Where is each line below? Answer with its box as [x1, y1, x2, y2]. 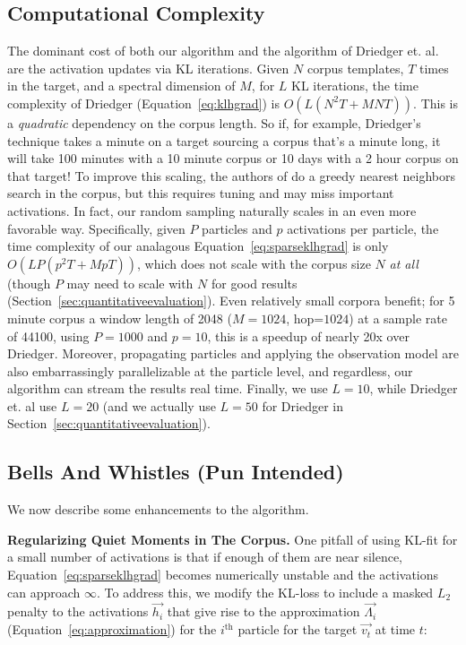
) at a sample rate [349, 308, 447, 327]
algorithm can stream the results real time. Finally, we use [7, 379, 328, 398]
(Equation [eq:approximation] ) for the [7, 620, 217, 639]
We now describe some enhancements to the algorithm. [7, 500, 309, 519]
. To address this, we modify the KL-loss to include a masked [97, 582, 434, 601]
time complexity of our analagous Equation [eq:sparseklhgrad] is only [7, 236, 389, 255]
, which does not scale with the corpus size [137, 254, 371, 272]
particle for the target [237, 620, 358, 639]
